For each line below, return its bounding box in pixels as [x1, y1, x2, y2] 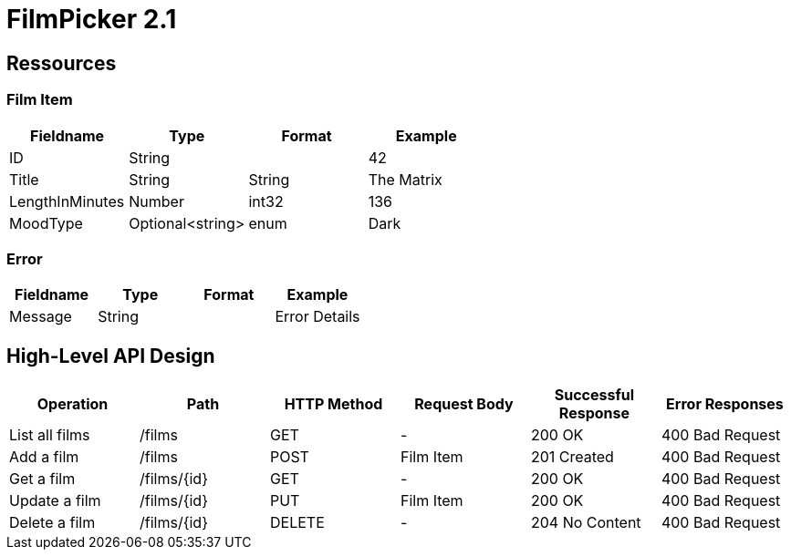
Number [129, 191, 184, 211]
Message [9, 307, 72, 326]
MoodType [9, 213, 83, 232]
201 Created [530, 448, 614, 467]
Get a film [9, 469, 76, 489]
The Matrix [368, 170, 442, 189]
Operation [36, 395, 109, 414]
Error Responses [666, 395, 784, 414]
